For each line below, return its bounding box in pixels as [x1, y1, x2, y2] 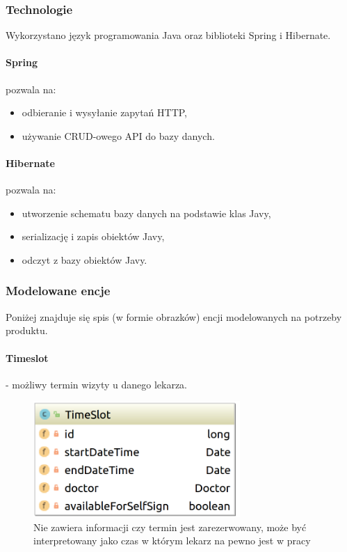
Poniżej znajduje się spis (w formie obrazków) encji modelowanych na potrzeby [6, 309, 342, 324]
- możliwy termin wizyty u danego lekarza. [6, 377, 188, 391]
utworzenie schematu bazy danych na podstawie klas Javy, [22, 205, 271, 220]
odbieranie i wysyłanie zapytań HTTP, [22, 105, 187, 120]
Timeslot [6, 350, 49, 365]
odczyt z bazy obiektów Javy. [22, 252, 147, 267]
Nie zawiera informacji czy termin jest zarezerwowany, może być [33, 519, 307, 534]
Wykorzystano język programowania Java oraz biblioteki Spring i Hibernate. [6, 28, 331, 42]
